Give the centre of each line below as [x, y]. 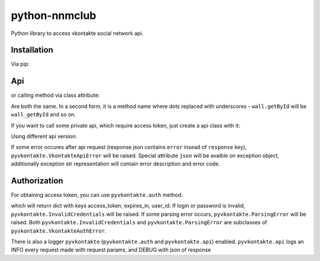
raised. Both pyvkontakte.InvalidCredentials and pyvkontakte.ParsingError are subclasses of [139, 222]
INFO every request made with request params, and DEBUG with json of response [111, 250]
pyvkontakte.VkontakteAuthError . [59, 231]
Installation [32, 50]
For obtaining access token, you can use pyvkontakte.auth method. [97, 195]
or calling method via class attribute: [55, 96]
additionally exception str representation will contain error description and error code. [116, 164]
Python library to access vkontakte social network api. [77, 33]
